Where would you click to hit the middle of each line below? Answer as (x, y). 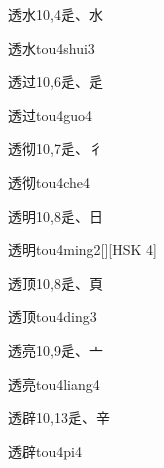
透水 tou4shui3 (51, 47)
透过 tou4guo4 (50, 114)
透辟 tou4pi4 (45, 450)
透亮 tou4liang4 (54, 383)
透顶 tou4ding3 (52, 316)
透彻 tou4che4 (49, 181)
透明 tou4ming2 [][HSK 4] (82, 249)
